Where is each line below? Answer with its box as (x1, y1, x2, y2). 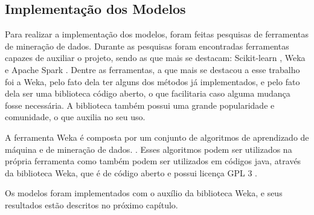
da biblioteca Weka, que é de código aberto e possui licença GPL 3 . (5, 166, 257, 179)
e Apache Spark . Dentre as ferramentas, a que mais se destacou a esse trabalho (5, 63, 300, 75)
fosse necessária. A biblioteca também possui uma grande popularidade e (5, 98, 275, 111)
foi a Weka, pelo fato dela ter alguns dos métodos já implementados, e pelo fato (5, 75, 300, 88)
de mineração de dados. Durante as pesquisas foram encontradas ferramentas (5, 39, 289, 52)
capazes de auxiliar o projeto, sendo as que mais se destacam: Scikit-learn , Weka (5, 51, 306, 64)
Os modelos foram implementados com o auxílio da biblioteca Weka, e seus (5, 187, 283, 199)
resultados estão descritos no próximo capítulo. (5, 198, 178, 211)
